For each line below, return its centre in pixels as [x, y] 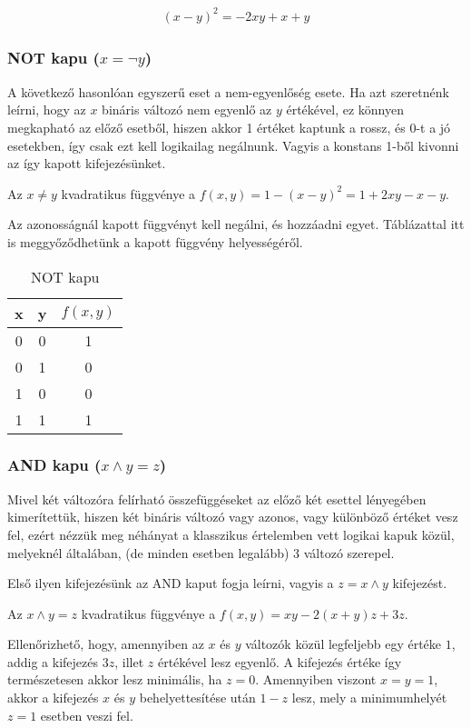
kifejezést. [420, 583]
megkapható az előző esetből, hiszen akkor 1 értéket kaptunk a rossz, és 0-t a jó [229, 127]
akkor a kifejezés [53, 698]
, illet [129, 661]
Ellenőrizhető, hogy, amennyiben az [106, 644]
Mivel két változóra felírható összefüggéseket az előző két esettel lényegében [217, 499]
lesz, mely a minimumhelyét [369, 698]
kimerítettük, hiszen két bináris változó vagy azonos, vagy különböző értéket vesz [233, 517]
